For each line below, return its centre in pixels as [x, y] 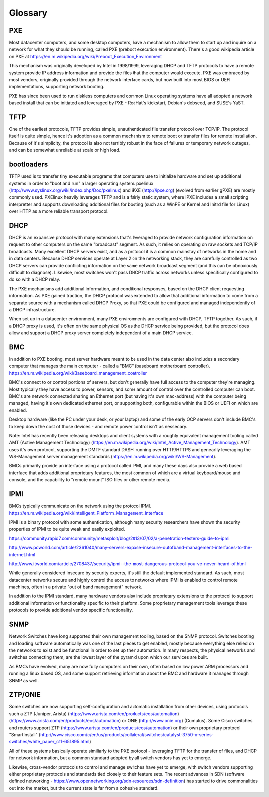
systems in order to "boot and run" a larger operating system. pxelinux [81, 183]
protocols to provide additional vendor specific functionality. [71, 610]
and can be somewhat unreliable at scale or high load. [65, 150]
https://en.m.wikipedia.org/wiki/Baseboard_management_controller [78, 373]
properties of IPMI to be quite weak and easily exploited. [67, 529]
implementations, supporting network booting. [57, 87]
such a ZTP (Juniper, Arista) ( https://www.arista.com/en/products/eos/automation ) [94, 713]
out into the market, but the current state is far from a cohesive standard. [84, 788]
